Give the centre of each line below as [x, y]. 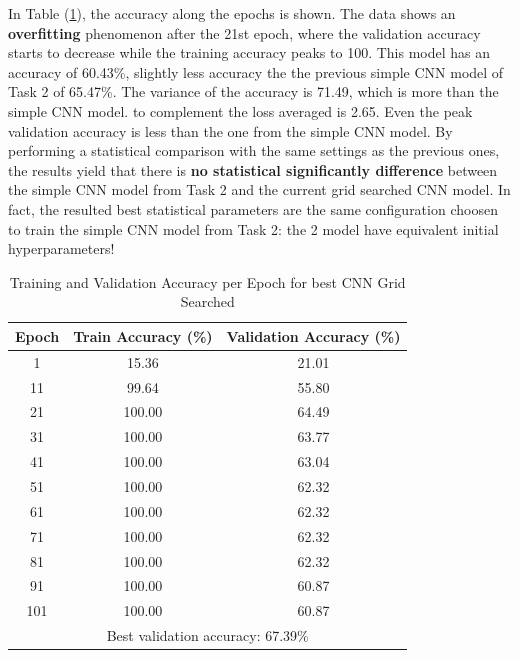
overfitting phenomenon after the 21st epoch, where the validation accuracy [244, 32]
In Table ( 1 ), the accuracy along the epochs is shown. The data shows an [232, 13]
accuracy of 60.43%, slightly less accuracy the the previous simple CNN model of [256, 71]
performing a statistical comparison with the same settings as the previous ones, [254, 150]
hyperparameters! [61, 248]
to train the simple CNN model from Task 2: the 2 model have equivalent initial [253, 228]
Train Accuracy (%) [143, 335]
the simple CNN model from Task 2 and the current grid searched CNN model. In [259, 189]
